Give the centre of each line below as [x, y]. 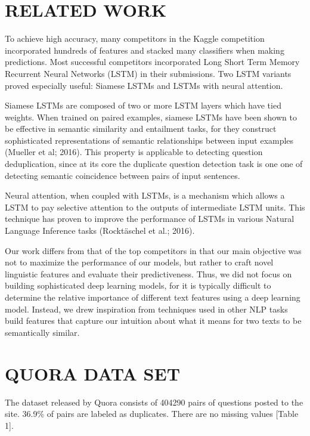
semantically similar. [42, 332]
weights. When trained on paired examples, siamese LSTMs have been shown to [151, 117]
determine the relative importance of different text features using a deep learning [153, 297]
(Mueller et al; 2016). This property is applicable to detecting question [134, 152]
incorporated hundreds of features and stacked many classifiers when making [145, 50]
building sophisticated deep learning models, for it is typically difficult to [138, 285]
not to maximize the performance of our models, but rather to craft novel [139, 262]
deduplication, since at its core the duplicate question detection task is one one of [154, 164]
